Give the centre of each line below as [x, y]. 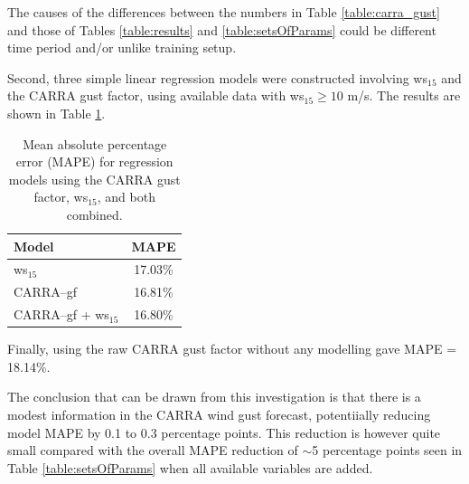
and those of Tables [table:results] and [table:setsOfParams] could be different [222, 29]
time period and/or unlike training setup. [122, 47]
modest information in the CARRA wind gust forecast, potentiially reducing [219, 414]
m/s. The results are [404, 95]
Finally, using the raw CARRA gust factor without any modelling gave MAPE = [232, 349]
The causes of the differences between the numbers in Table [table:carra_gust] [224, 12]
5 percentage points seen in [387, 450]
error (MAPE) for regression [94, 161]
